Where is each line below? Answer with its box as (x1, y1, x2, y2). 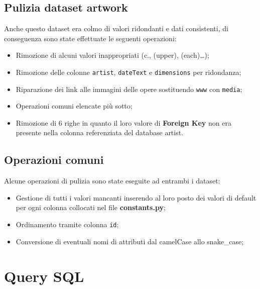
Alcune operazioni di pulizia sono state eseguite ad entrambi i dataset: (4, 175, 220, 186)
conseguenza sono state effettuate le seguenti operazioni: (4, 33, 177, 43)
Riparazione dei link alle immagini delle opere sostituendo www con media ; (16, 83, 242, 94)
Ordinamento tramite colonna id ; (16, 219, 119, 230)
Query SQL (4, 265, 84, 286)
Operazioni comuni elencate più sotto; (16, 101, 133, 111)
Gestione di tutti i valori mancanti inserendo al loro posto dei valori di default (16, 192, 256, 203)
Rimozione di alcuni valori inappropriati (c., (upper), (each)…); (16, 50, 209, 60)
